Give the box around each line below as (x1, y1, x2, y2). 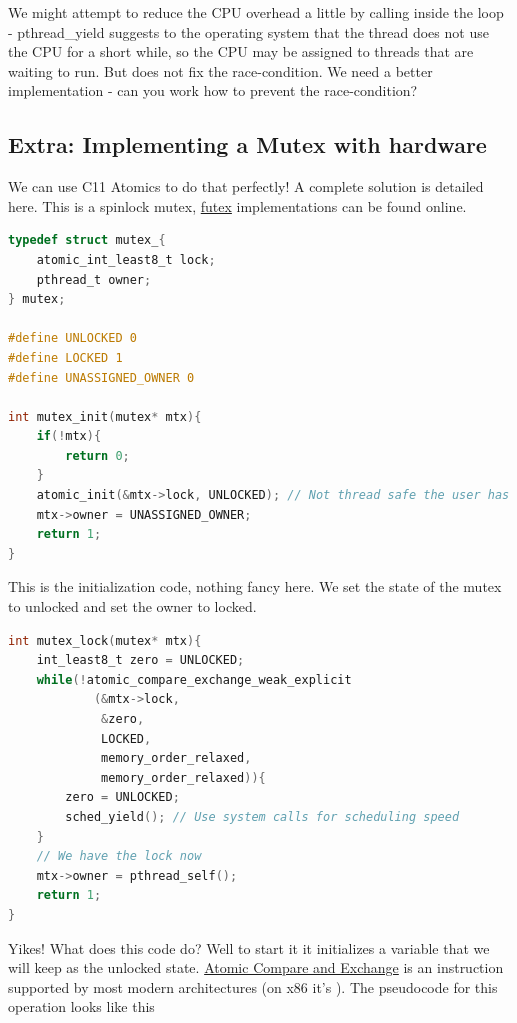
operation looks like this (8, 996, 155, 1017)
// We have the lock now (36, 849, 202, 864)
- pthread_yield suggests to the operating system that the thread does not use (8, 21, 489, 42)
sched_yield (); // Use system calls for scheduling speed (65, 809, 460, 824)
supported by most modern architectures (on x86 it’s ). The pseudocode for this (8, 976, 498, 997)
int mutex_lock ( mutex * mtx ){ (8, 633, 202, 648)
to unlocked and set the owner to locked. (8, 596, 257, 617)
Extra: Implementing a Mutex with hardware (8, 129, 487, 160)
